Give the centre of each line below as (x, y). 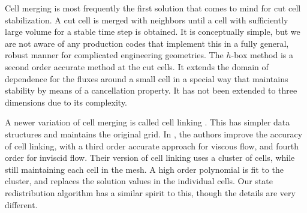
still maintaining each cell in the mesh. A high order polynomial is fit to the (145, 169)
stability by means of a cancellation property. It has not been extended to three (151, 90)
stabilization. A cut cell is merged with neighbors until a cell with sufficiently (147, 19)
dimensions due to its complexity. (66, 102)
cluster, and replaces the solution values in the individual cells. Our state (139, 181)
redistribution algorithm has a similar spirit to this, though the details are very (150, 192)
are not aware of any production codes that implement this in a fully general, (147, 43)
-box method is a (262, 55)
